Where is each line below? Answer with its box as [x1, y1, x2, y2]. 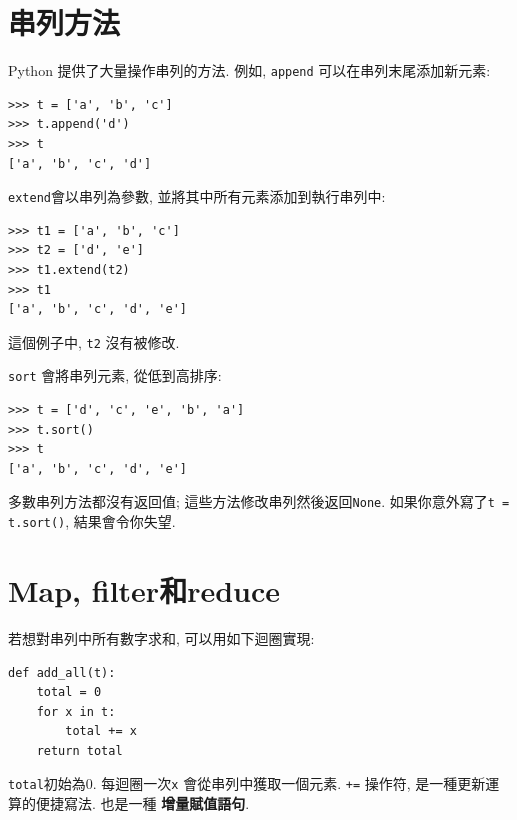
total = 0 [36, 685, 102, 700]
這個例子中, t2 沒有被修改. [8, 331, 180, 352]
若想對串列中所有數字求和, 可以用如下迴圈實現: [8, 627, 315, 648]
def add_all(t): [8, 665, 116, 680]
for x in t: [36, 704, 116, 719]
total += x [65, 724, 137, 739]
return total [36, 743, 123, 758]
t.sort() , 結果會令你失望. [8, 511, 176, 532]
